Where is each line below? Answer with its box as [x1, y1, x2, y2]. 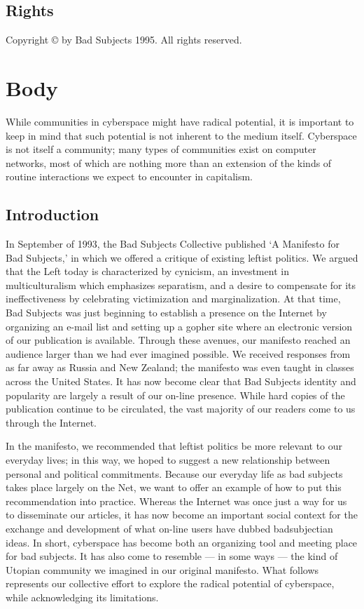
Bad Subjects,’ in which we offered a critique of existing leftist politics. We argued [6, 250, 358, 265]
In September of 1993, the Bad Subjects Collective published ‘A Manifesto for [6, 236, 339, 251]
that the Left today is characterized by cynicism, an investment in [6, 264, 289, 279]
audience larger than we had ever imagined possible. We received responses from [6, 346, 351, 361]
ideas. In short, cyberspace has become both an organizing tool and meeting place [6, 535, 358, 549]
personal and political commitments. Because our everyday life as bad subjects [6, 466, 343, 481]
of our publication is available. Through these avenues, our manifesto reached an [6, 333, 351, 347]
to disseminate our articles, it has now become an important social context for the [6, 507, 358, 522]
